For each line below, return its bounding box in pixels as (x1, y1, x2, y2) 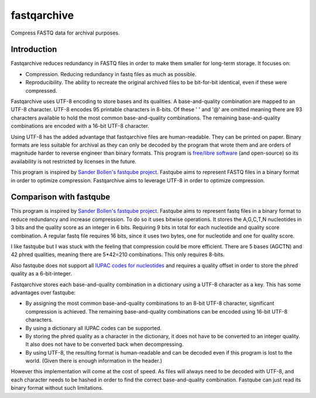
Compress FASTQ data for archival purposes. (11, 29, 120, 36)
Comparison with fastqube (11, 192, 111, 202)
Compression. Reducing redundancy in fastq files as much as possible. (25, 70, 197, 77)
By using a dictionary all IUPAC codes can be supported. (25, 324, 162, 331)
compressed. (25, 87, 57, 94)
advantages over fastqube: (11, 289, 76, 296)
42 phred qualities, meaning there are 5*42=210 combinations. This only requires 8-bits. (11, 251, 225, 258)
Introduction (11, 45, 57, 55)
